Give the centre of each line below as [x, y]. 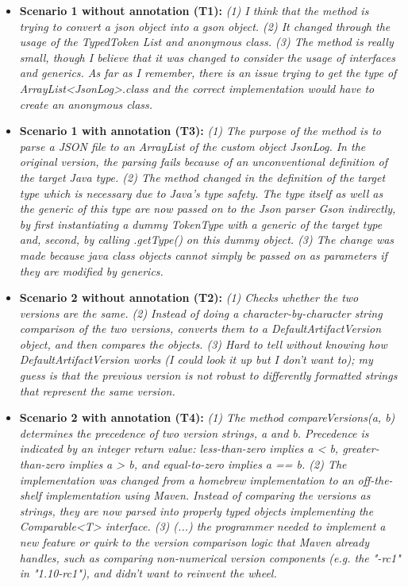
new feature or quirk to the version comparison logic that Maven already [194, 542]
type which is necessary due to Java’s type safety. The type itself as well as [201, 193]
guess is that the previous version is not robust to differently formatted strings [208, 375]
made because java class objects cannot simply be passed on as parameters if [203, 255]
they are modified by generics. [91, 270]
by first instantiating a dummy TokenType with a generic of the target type [201, 224]
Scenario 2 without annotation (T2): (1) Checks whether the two [189, 297]
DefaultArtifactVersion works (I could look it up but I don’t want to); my [196, 359]
